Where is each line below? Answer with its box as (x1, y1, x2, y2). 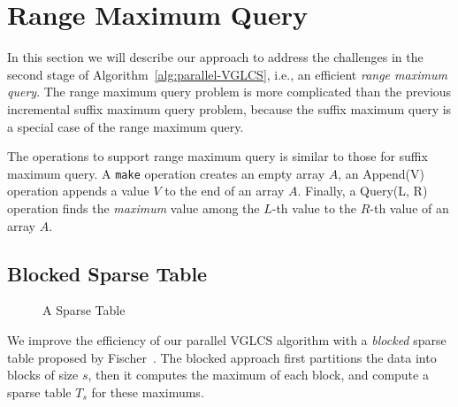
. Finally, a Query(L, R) (297, 181, 428, 200)
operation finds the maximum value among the (7, 198, 260, 217)
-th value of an (370, 198, 449, 217)
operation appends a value (7, 181, 149, 200)
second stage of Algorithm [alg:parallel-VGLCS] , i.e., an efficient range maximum (7, 65, 447, 83)
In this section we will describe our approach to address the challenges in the (7, 48, 424, 66)
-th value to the (271, 198, 357, 217)
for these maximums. (91, 382, 204, 401)
